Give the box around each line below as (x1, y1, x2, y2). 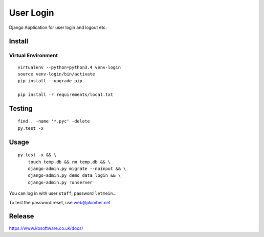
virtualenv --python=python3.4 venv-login (18, 64, 121, 70)
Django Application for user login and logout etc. (9, 24, 107, 30)
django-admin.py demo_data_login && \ (27, 173, 121, 178)
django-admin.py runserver (27, 179, 93, 185)
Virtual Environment (9, 52, 58, 59)
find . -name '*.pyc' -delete (18, 118, 90, 124)
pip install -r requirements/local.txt (18, 92, 113, 97)
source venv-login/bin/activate (18, 71, 95, 77)
